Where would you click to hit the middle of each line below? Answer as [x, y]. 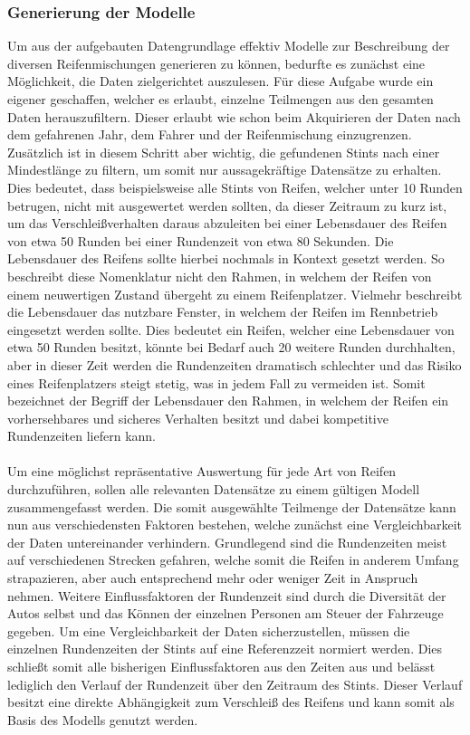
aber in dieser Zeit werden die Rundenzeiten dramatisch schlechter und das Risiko [235, 364]
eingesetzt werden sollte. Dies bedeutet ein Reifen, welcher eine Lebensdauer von [231, 329]
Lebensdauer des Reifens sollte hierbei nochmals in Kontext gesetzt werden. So [226, 258]
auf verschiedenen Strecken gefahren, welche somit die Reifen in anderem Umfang [233, 560]
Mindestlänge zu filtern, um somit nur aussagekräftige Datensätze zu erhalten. [225, 170]
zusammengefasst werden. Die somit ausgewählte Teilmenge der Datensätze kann [232, 506]
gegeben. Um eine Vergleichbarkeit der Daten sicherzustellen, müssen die [209, 630]
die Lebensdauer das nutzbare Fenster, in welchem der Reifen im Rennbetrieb [223, 312]
